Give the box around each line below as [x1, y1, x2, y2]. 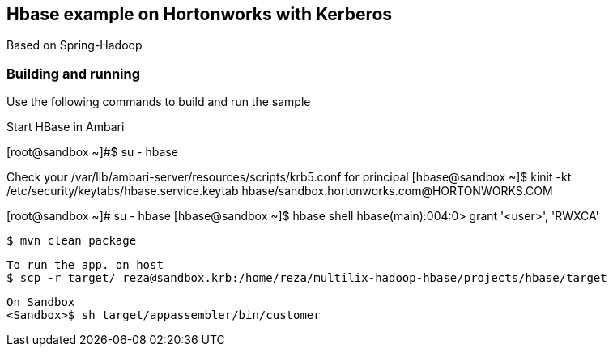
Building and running [6, 65, 141, 82]
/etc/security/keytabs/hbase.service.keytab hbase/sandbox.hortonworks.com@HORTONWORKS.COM [6, 184, 553, 198]
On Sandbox [6, 296, 75, 309]
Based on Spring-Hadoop [6, 38, 143, 53]
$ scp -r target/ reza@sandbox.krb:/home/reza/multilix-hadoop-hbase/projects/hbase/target [6, 271, 607, 285]
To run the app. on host [6, 258, 164, 272]
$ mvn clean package [6, 234, 137, 248]
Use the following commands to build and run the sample [6, 95, 311, 109]
